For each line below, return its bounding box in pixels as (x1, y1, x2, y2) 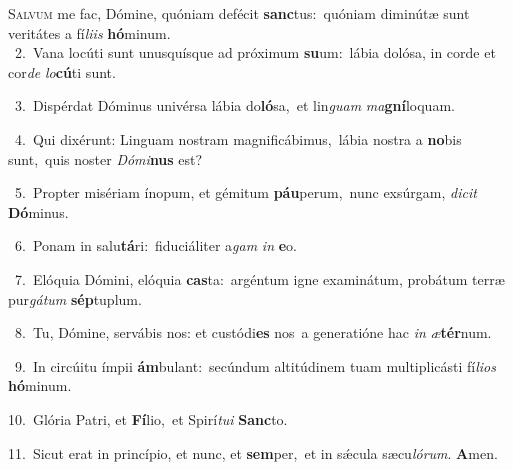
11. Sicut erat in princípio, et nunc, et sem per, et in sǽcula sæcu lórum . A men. (8, 442, 498, 463)
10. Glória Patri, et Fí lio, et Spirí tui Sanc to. (8, 408, 288, 429)
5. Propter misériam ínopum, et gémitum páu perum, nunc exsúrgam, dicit (14, 182, 477, 203)
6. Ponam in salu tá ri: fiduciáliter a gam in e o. (14, 235, 297, 256)
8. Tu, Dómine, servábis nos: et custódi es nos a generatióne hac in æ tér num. (14, 322, 492, 343)
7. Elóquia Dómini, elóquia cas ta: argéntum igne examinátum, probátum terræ (14, 268, 505, 289)
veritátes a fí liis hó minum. (8, 22, 171, 43)
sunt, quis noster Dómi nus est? (8, 148, 203, 169)
